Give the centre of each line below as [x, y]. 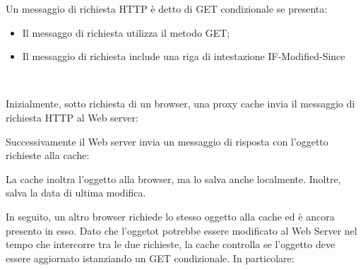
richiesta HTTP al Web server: [72, 117]
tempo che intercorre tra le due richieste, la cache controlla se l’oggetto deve [171, 244]
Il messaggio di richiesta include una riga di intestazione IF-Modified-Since [184, 56]
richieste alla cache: [48, 155]
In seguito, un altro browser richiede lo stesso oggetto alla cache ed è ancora [170, 216]
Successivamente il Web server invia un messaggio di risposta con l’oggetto [167, 141]
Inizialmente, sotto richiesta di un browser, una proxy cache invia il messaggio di [180, 104]
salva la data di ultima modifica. [76, 193]
